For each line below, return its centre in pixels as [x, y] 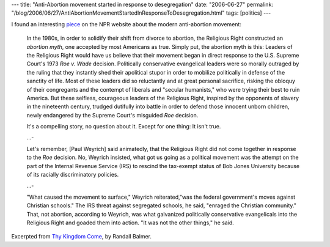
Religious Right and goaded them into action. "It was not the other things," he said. [130, 223]
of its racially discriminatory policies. [73, 175]
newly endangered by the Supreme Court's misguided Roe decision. [112, 115]
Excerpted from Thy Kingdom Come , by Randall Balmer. [82, 237]
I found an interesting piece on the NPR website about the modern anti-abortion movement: [126, 24]
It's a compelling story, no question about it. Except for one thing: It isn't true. [124, 127]
